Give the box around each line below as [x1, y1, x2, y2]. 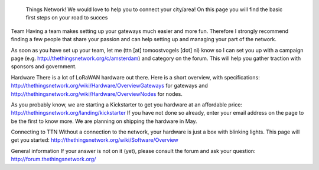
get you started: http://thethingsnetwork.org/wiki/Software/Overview [11, 136, 178, 144]
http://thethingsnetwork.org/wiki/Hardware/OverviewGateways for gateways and [11, 82, 208, 89]
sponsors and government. [11, 63, 77, 70]
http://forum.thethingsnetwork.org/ [11, 156, 96, 163]
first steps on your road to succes [25, 14, 108, 21]
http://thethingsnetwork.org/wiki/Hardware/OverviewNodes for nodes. [11, 90, 183, 97]
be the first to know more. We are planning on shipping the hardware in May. [11, 118, 197, 125]
